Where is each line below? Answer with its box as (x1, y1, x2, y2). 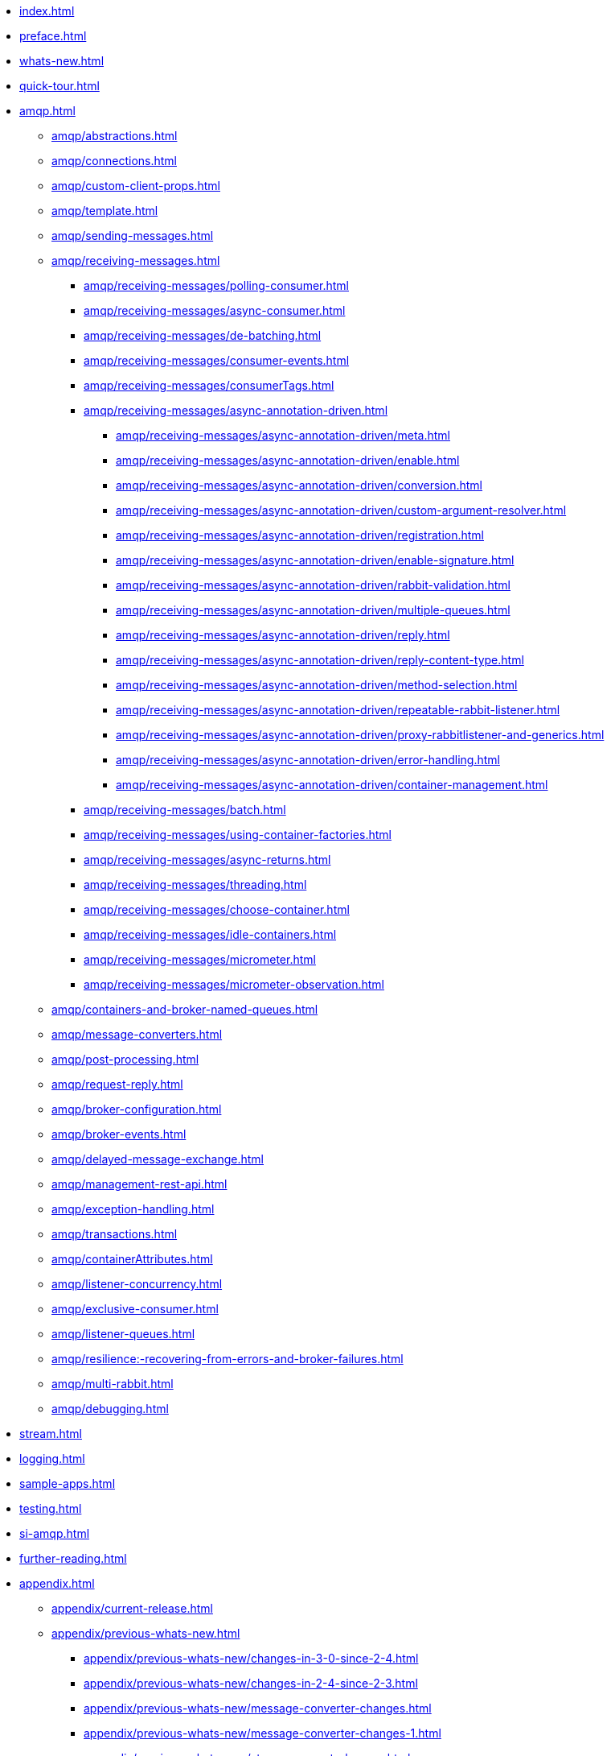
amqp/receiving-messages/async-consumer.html (84, 304, 346, 317)
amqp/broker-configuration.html (51, 1102, 222, 1116)
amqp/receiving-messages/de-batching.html (84, 328, 322, 342)
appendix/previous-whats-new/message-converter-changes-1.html (84, 1726, 441, 1740)
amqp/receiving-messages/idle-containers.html (84, 928, 337, 941)
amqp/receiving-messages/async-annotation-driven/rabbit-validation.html (116, 578, 511, 592)
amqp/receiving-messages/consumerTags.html (84, 378, 334, 392)
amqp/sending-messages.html (51, 229, 214, 242)
